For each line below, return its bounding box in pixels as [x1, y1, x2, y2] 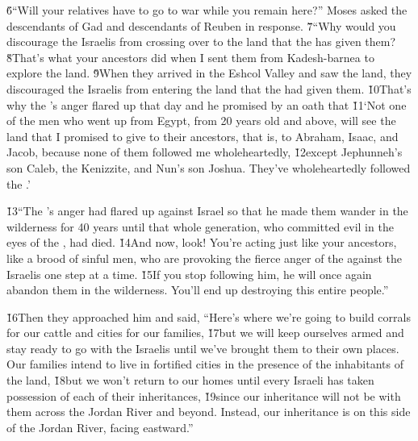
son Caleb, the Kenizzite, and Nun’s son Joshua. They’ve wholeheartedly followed [6, 159, 411, 176]
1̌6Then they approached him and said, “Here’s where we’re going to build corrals [6, 308, 411, 325]
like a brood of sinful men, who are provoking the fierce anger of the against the [6, 249, 402, 266]
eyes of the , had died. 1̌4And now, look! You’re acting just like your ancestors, [6, 234, 397, 251]
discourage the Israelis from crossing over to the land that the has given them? [6, 33, 396, 50]
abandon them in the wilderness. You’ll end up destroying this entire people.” [6, 281, 389, 298]
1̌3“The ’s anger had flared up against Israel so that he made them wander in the [6, 202, 408, 219]
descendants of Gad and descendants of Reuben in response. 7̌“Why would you [6, 17, 396, 34]
